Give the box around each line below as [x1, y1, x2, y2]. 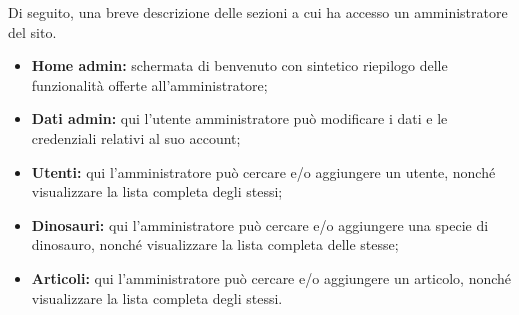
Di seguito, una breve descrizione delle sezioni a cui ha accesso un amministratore [8, 2, 508, 22]
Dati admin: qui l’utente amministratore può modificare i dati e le [31, 108, 448, 129]
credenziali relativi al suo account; [31, 127, 241, 148]
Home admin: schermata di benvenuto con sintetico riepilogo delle [31, 55, 448, 76]
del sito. [8, 21, 57, 42]
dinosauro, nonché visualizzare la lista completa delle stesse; [31, 234, 399, 255]
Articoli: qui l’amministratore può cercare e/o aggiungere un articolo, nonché [31, 267, 512, 288]
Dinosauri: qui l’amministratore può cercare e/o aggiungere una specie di [31, 214, 489, 235]
